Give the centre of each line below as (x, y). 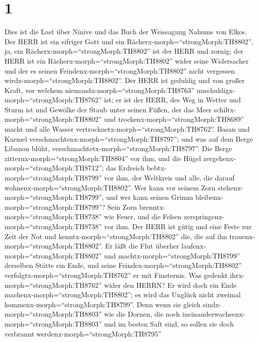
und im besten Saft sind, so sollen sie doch (169, 323)
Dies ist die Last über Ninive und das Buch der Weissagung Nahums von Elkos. (126, 32)
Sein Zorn (122, 207)
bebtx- (157, 168)
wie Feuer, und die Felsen (143, 216)
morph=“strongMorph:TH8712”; (54, 168)
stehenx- (231, 187)
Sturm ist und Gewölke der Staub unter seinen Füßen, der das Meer (108, 109)
